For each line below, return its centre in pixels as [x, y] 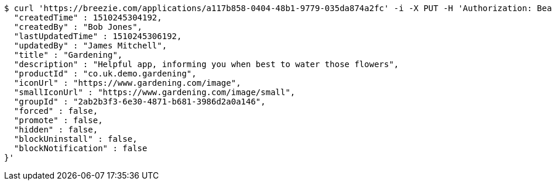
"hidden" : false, [56, 130]
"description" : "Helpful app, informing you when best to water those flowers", [206, 64]
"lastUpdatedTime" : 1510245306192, [98, 36]
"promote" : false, [58, 120]
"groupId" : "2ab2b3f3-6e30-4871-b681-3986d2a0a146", [140, 102]
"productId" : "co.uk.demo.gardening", [105, 74]
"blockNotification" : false [80, 148]
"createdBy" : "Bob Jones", [78, 27]
